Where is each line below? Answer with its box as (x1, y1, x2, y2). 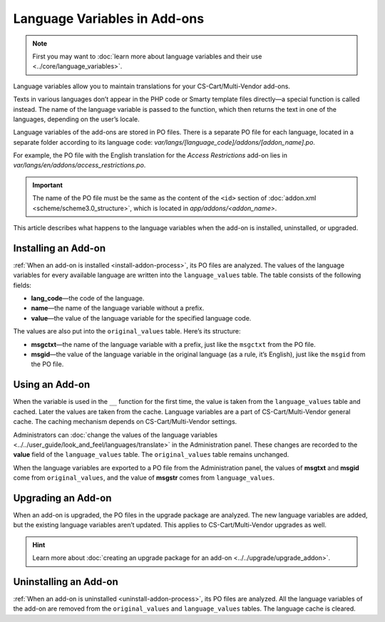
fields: (13, 281, 32, 289)
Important (32, 180, 63, 189)
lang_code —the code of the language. (31, 294, 145, 303)
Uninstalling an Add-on (13, 576, 119, 588)
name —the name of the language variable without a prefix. (31, 304, 205, 313)
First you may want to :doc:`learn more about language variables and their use (32, 52, 262, 61)
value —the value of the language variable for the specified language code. (31, 313, 252, 322)
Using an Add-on (13, 378, 91, 391)
